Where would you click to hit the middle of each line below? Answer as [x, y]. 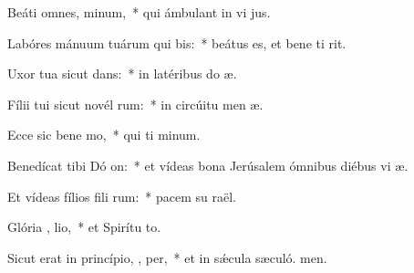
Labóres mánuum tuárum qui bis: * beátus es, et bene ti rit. [177, 42]
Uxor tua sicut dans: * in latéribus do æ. [122, 73]
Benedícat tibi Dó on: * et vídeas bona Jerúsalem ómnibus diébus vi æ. [208, 165]
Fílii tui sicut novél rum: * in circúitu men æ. [135, 104]
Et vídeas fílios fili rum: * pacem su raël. [122, 196]
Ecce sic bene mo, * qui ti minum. [104, 135]
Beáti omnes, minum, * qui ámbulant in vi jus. [139, 12]
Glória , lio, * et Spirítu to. [84, 227]
